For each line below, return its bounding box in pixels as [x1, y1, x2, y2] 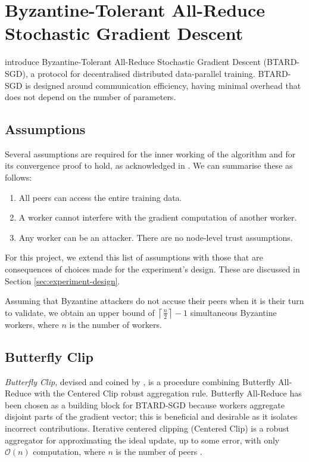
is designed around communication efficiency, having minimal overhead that [25, 79, 301, 91]
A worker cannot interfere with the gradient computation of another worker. [18, 211, 297, 224]
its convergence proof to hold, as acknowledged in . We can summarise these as [5, 159, 293, 172]
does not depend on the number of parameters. [5, 91, 176, 103]
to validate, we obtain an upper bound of [5, 306, 155, 318]
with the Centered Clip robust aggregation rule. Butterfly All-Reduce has [34, 387, 302, 399]
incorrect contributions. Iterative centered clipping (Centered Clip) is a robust [5, 422, 290, 434]
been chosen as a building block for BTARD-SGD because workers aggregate [5, 398, 285, 411]
